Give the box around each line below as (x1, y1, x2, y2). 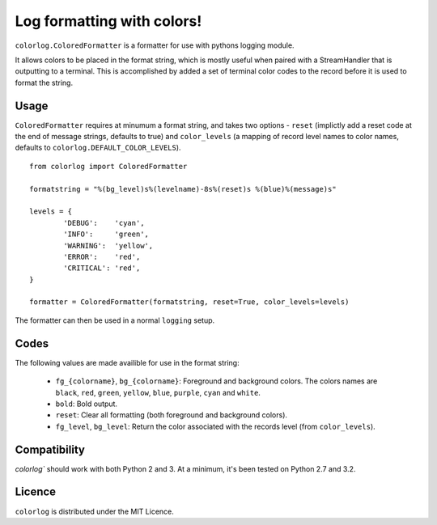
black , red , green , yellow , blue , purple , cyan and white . (55, 387, 261, 397)
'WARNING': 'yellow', (63, 241, 154, 250)
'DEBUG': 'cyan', (63, 218, 145, 227)
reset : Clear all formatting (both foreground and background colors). (55, 410, 287, 420)
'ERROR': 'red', (63, 252, 141, 261)
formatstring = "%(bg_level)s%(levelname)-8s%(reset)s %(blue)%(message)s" (29, 184, 337, 193)
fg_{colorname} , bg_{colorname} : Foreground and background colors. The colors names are (55, 376, 378, 386)
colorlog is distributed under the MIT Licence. (15, 506, 174, 516)
